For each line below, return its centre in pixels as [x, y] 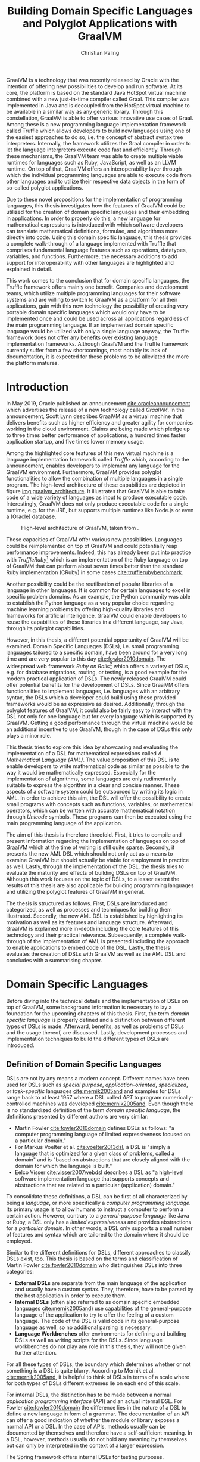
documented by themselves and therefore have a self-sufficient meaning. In [99, 1433]
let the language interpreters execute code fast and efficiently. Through [94, 150]
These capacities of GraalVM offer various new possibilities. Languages [94, 539]
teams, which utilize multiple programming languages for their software [93, 293]
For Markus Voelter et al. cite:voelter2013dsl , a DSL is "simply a [93, 1147]
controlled [19, 1104]
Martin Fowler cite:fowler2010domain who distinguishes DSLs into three [94, 1265]
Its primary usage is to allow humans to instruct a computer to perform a [95, 1209]
